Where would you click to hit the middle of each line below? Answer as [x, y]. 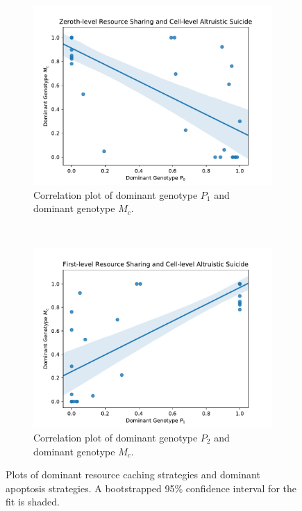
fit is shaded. [33, 502]
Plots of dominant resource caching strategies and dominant [133, 474]
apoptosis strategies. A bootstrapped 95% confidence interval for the [151, 488]
